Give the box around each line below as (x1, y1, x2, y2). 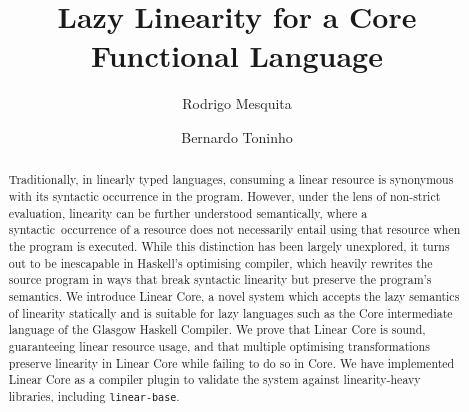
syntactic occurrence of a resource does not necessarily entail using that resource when (8, 221, 461, 238)
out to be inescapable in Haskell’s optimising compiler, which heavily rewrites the (8, 254, 433, 271)
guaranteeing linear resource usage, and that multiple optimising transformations (8, 337, 430, 354)
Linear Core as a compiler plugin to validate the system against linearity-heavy (8, 371, 421, 388)
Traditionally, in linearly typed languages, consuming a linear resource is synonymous (8, 171, 454, 188)
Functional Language (91, 35, 383, 76)
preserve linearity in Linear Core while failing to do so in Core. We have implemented (8, 354, 455, 371)
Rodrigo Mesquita (182, 93, 292, 114)
